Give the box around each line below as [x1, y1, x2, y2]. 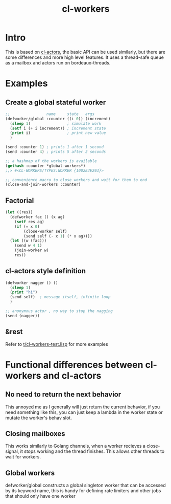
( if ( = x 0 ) [14, 224, 40, 229]
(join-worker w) [14, 248, 50, 253]
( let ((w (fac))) [10, 238, 47, 244]
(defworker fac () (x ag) [10, 214, 65, 220]
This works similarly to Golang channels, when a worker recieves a [5, 443, 145, 449]
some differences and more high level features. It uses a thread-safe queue [5, 54, 164, 60]
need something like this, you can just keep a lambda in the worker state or [5, 409, 163, 415]
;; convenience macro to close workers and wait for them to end [5, 177, 147, 182]
